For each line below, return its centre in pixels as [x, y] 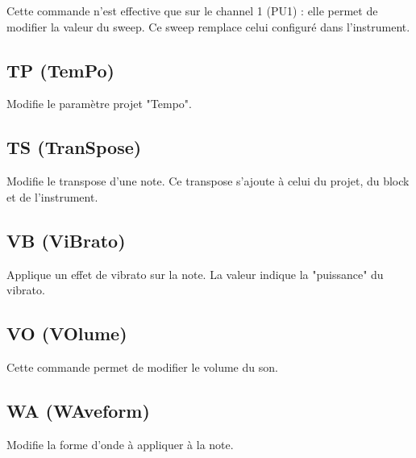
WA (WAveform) [78, 410]
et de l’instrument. [52, 196]
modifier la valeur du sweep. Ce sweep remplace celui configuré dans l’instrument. [208, 26]
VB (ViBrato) [66, 240]
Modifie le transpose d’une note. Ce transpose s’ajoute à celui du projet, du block [208, 181]
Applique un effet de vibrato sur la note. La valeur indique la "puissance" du [195, 274]
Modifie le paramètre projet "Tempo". [99, 104]
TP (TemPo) [61, 70]
